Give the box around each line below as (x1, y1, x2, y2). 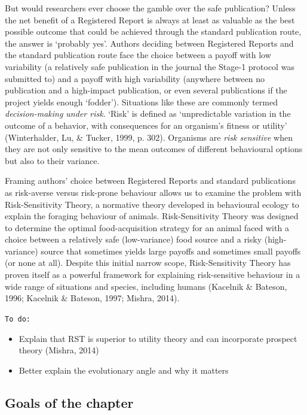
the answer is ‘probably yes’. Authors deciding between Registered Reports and (5, 37, 294, 49)
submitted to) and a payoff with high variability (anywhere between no (5, 72, 265, 84)
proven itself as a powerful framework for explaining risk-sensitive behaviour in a (5, 268, 300, 281)
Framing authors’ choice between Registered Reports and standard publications (5, 174, 296, 187)
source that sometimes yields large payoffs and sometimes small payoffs (41, 244, 301, 257)
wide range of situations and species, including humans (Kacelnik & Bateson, (5, 280, 287, 292)
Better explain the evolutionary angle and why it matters (19, 363, 229, 376)
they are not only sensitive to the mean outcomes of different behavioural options (5, 143, 303, 155)
